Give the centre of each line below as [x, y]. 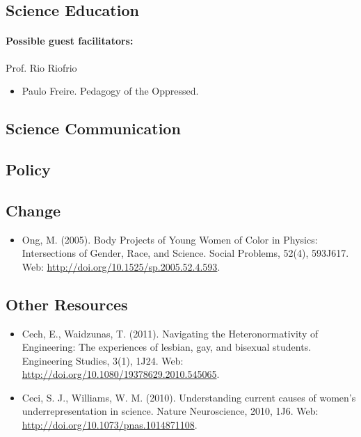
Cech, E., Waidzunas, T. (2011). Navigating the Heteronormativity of [170, 333]
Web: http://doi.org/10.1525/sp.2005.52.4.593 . [121, 266]
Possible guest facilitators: [70, 41]
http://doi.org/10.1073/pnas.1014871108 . [110, 425]
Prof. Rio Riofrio [41, 67]
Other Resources [67, 304]
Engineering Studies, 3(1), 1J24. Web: [103, 360]
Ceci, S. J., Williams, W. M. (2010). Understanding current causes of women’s [189, 397]
